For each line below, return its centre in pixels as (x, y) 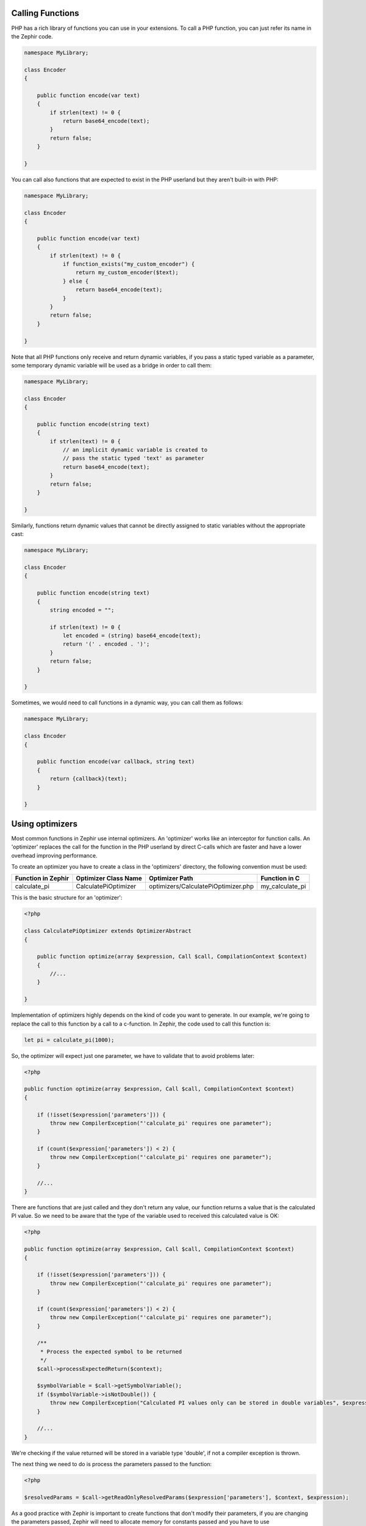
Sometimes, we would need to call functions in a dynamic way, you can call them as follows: (127, 703)
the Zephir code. (32, 36)
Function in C (280, 878)
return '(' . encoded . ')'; (106, 644)
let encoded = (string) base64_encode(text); (132, 636)
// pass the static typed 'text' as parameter (133, 458)
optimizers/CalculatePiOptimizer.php (201, 886)
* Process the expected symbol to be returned (111, 1351)
